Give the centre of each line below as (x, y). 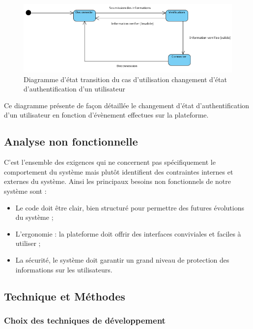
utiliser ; (28, 243)
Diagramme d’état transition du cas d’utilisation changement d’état (125, 79)
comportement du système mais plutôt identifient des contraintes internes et (119, 171)
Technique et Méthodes (65, 296)
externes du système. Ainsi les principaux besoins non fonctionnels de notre (117, 181)
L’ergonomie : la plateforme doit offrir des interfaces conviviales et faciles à (128, 233)
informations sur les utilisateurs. (64, 269)
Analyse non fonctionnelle (71, 141)
